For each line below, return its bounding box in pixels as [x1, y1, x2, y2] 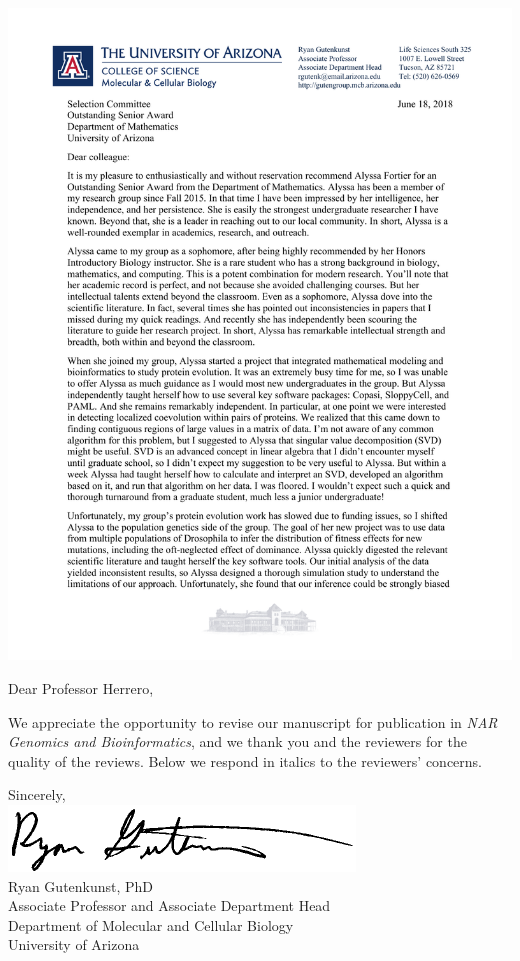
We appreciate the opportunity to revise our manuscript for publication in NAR [8, 711, 498, 732]
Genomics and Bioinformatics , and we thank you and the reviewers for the [8, 731, 467, 752]
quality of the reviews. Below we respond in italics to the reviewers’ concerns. [8, 750, 482, 771]
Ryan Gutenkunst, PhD [8, 875, 154, 896]
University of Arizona [8, 934, 140, 955]
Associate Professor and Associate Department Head [8, 895, 331, 916]
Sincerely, [8, 784, 66, 805]
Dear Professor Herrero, [8, 678, 154, 699]
